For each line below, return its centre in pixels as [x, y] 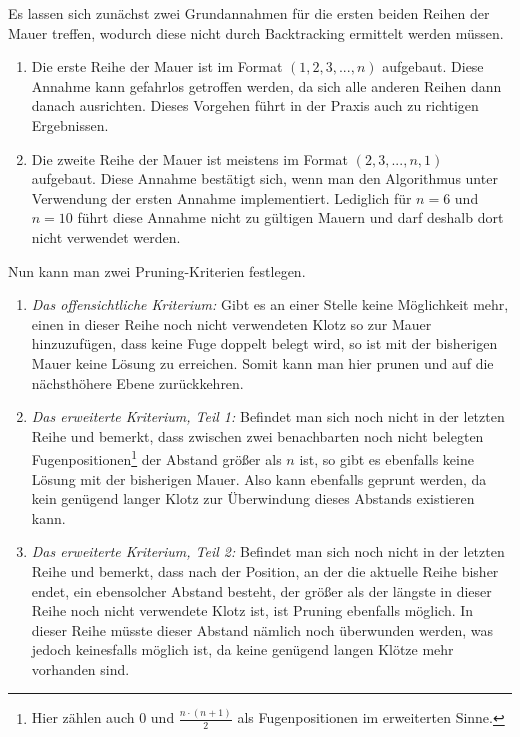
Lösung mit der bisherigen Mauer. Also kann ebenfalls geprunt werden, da [259, 478]
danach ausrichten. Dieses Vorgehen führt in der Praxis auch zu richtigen [255, 105]
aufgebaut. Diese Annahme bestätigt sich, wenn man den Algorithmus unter [264, 178]
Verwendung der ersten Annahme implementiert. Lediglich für [221, 197]
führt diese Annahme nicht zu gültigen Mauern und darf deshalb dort [290, 217]
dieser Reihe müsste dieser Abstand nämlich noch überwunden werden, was [262, 629]
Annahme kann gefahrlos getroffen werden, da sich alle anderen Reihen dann [266, 85]
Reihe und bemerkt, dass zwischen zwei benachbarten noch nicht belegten [257, 435]
